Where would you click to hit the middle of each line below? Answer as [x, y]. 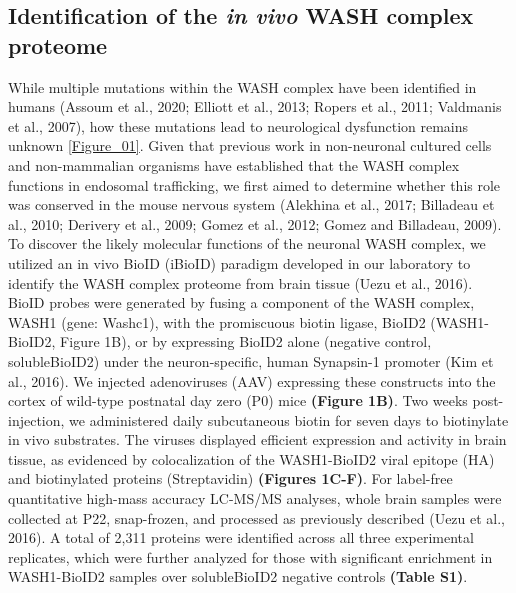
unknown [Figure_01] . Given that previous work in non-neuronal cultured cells [250, 145]
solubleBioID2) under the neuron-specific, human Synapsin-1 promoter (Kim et [251, 360]
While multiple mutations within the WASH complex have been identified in [242, 86]
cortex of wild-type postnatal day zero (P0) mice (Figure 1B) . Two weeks [238, 400]
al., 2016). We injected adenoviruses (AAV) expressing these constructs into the [252, 380]
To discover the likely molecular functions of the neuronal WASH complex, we [247, 243]
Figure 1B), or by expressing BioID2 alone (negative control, [246, 341]
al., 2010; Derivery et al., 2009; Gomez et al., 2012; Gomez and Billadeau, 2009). [255, 223]
